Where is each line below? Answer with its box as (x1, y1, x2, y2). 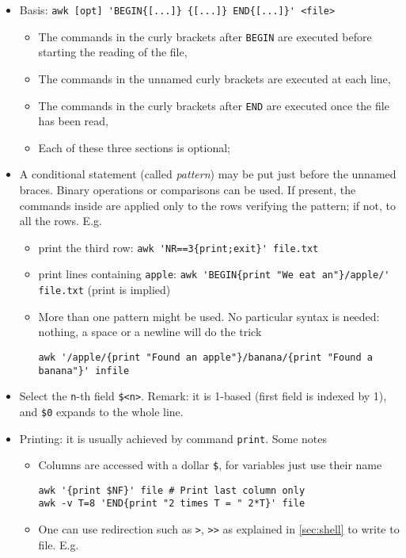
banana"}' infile (38, 365, 130, 376)
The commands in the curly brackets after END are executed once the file (38, 97, 389, 113)
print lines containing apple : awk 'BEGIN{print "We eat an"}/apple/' (38, 266, 390, 282)
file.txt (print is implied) (38, 281, 171, 298)
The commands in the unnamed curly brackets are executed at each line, (38, 70, 391, 86)
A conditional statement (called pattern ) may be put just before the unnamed (19, 166, 397, 182)
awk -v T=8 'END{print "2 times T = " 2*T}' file (38, 498, 305, 510)
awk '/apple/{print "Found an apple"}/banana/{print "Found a (38, 351, 373, 363)
